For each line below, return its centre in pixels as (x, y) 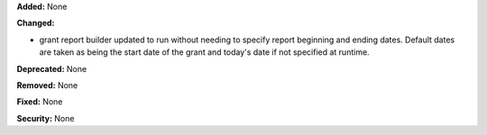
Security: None (46, 118)
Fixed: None (40, 102)
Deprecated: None (52, 68)
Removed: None (47, 85)
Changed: (36, 23)
